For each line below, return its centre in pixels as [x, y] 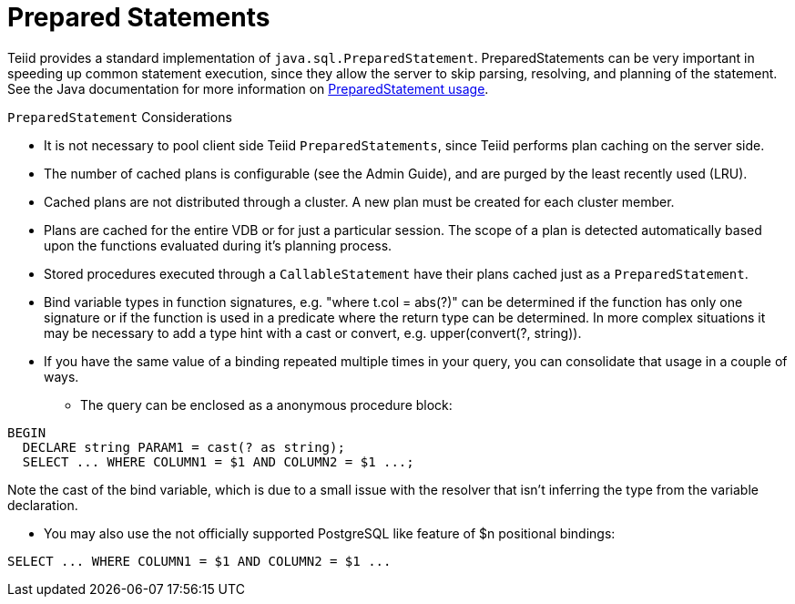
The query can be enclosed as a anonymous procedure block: [266, 404]
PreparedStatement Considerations [120, 117]
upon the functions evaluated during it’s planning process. [218, 245]
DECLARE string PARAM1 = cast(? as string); [183, 447]
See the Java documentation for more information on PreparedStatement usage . [248, 88]
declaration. [43, 505]
